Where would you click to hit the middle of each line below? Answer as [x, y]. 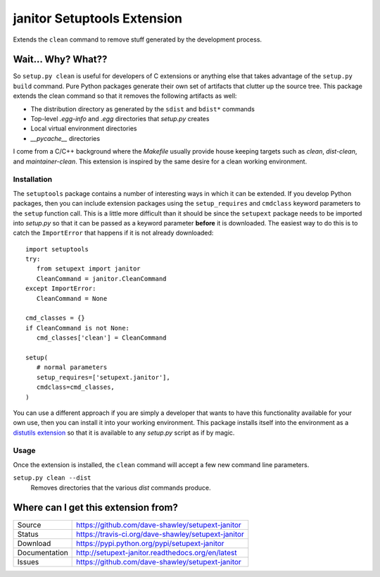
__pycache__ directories [65, 138]
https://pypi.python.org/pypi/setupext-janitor [150, 543]
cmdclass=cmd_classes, [76, 387]
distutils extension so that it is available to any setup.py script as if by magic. [124, 433]
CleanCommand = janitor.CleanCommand [101, 279]
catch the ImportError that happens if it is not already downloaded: [113, 233]
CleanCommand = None [72, 298]
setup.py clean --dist [52, 478]
